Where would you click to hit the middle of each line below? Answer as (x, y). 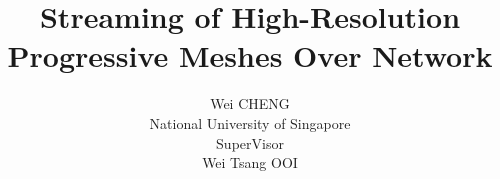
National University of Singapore (250, 122)
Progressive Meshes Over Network (250, 55)
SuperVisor (250, 142)
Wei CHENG (250, 103)
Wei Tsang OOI (250, 162)
